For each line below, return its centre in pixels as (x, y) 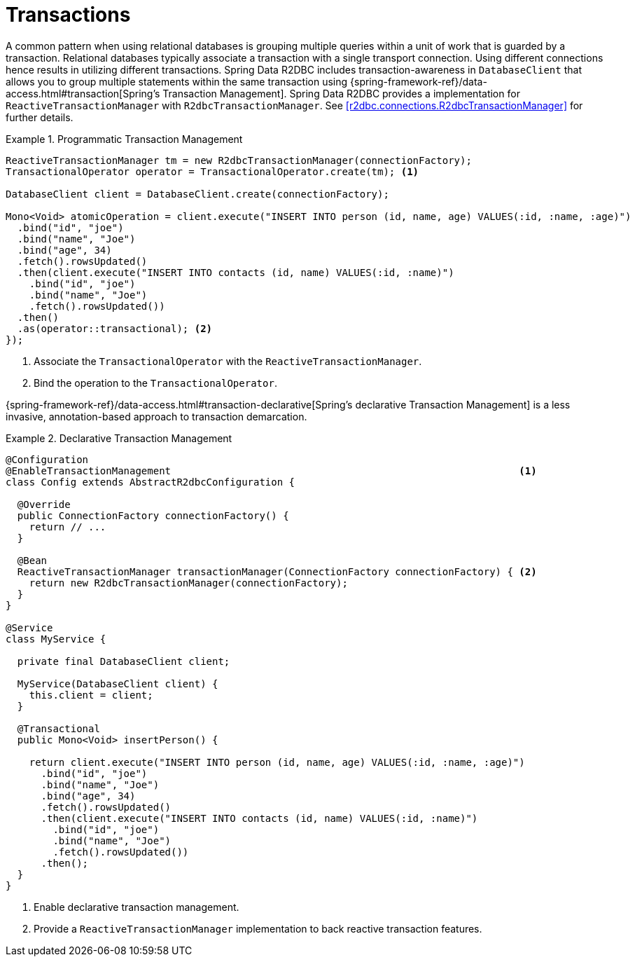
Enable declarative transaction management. (137, 907)
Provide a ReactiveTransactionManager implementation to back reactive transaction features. (258, 928)
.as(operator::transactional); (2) (115, 328)
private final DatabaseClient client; (124, 661)
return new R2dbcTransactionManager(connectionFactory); (188, 583)
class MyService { (56, 639)
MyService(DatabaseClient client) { (118, 683)
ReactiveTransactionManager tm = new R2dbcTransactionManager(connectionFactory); (239, 160)
